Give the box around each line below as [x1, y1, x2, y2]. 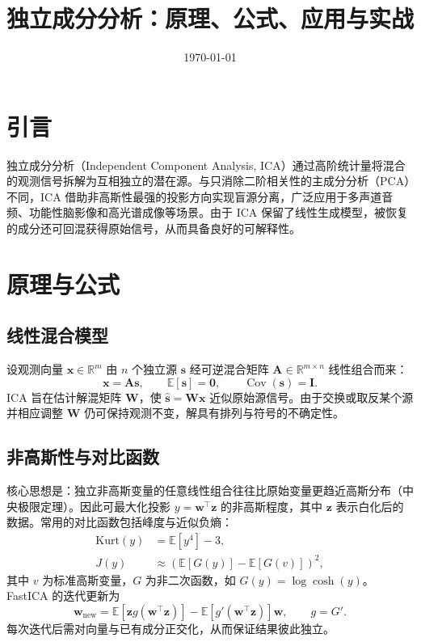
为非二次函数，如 [145, 571, 236, 588]
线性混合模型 [6, 323, 108, 348]
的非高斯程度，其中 [221, 497, 323, 514]
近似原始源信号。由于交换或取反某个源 [209, 388, 414, 405]
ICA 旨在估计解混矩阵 [6, 388, 122, 405]
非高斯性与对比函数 [6, 444, 159, 469]
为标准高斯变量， [42, 571, 133, 588]
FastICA [6, 587, 48, 604]
